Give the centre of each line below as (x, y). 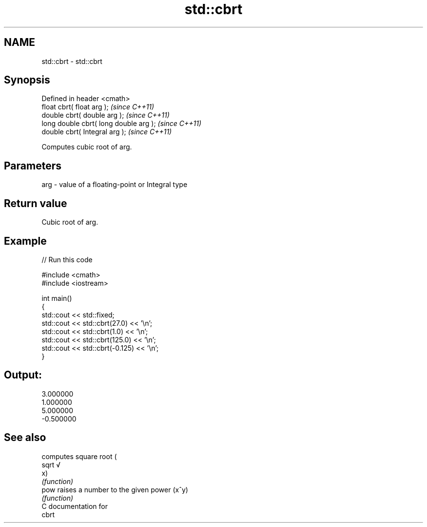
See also (25, 438)
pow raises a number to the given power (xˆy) (115, 489)
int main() (57, 298)
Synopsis (27, 80)
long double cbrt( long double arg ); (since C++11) (121, 124)
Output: (23, 375)
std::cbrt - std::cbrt (72, 61)
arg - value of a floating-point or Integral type (115, 185)
